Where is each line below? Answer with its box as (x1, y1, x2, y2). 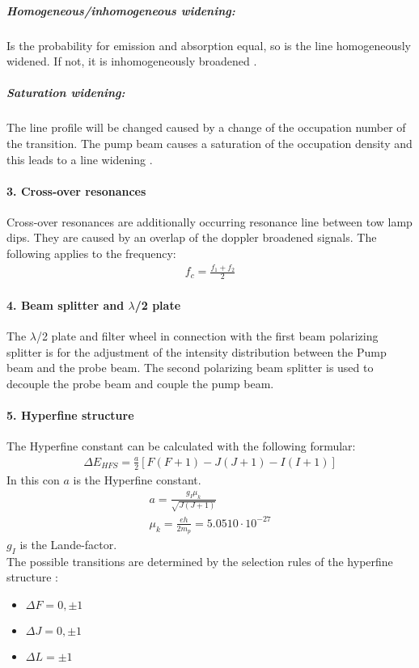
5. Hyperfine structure (6, 407, 134, 424)
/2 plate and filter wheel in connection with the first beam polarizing (36, 328, 379, 345)
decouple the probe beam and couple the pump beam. (6, 374, 274, 391)
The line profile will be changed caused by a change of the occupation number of (6, 119, 406, 136)
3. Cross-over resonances (6, 182, 146, 199)
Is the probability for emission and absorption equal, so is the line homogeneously (6, 36, 412, 53)
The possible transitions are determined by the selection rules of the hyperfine (6, 552, 393, 569)
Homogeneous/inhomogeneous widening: (6, 2, 235, 19)
